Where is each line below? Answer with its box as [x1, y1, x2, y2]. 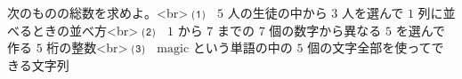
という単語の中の [192, 38, 293, 57]
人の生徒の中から [227, 4, 328, 21]
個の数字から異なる [269, 20, 382, 39]
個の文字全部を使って [307, 38, 432, 57]
